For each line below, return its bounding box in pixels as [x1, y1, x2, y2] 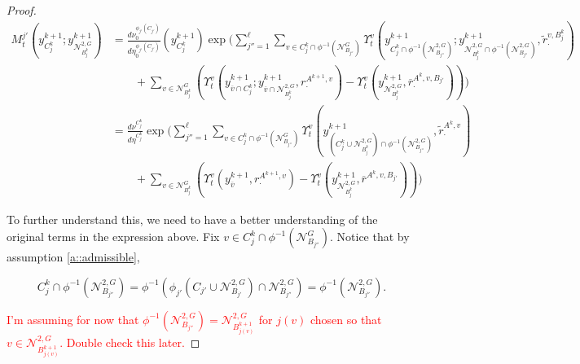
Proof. [7, 2, 37, 18]
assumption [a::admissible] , [7, 248, 140, 265]
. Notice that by [330, 228, 410, 245]
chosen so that [310, 310, 382, 327]
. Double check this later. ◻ [59, 334, 200, 351]
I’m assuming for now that [7, 310, 139, 327]
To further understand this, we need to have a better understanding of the [7, 210, 378, 227]
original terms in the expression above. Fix [7, 228, 220, 245]
